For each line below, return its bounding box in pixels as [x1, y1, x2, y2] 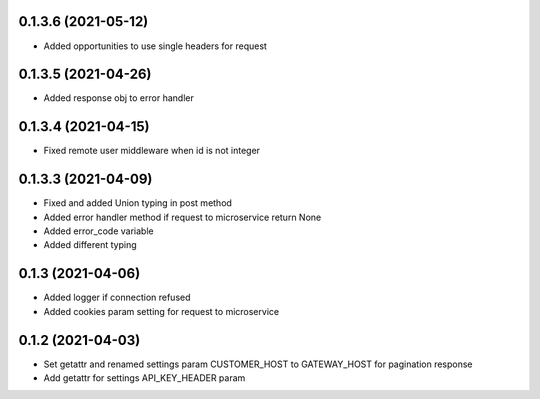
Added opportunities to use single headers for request [43, 40, 267, 52]
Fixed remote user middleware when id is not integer [43, 145, 260, 157]
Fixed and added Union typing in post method [43, 197, 232, 209]
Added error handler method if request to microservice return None [43, 211, 322, 223]
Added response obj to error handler [43, 92, 194, 104]
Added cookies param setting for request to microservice [43, 305, 280, 317]
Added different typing [43, 239, 137, 251]
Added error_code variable [43, 225, 154, 237]
